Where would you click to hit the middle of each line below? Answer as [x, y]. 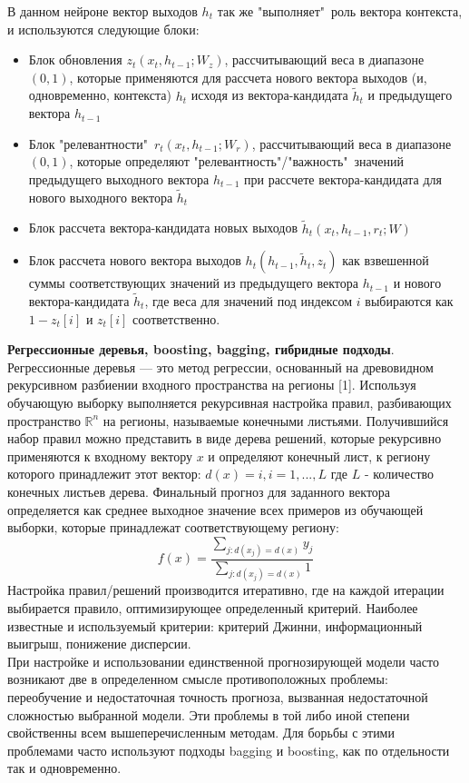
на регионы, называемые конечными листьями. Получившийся [276, 420]
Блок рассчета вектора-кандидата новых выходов [163, 228]
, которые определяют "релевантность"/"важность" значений [236, 161]
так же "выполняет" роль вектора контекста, [340, 11]
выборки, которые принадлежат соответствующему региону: [173, 527]
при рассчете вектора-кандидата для [343, 178]
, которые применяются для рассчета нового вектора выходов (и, [248, 77]
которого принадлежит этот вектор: [104, 474]
